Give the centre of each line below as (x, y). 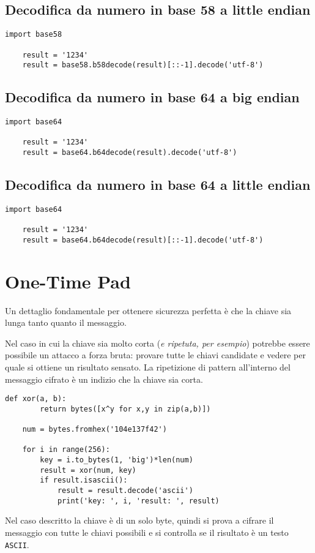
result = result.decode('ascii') (125, 491)
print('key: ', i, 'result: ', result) (138, 501)
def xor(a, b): (36, 399)
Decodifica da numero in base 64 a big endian (152, 97)
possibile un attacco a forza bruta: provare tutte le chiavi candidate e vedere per (155, 355)
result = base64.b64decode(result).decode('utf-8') (130, 152)
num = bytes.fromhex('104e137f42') (94, 430)
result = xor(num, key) (88, 470)
